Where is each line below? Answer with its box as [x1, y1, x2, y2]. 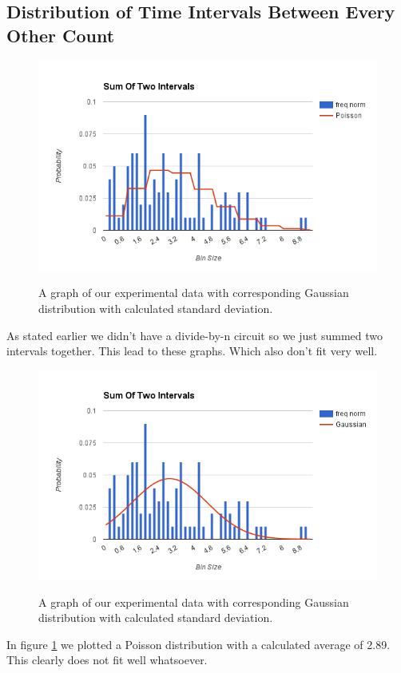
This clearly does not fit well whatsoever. [6, 651, 208, 668]
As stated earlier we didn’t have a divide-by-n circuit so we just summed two [6, 327, 383, 343]
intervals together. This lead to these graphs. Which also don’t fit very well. [6, 342, 378, 359]
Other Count [6, 22, 115, 47]
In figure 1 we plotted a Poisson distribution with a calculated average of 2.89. [6, 635, 391, 652]
